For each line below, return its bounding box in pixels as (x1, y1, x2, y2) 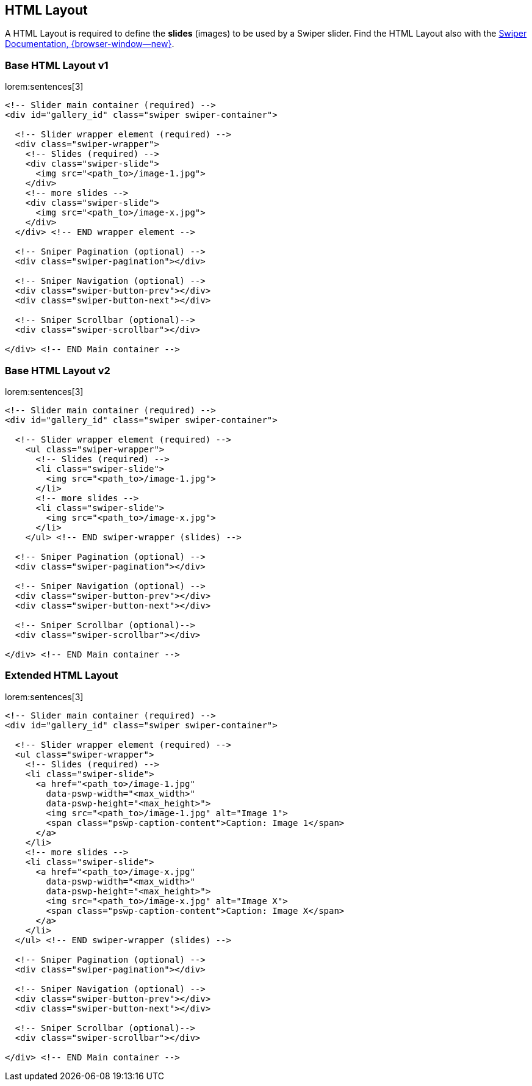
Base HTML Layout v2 (5, 364, 110, 377)
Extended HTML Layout (5, 669, 118, 682)
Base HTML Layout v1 (5, 59, 109, 71)
